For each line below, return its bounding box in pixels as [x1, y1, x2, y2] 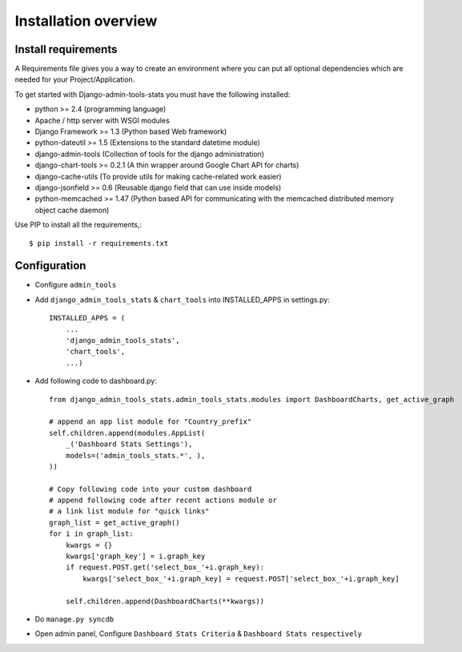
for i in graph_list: [49, 529, 134, 538]
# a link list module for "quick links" [49, 507, 210, 516]
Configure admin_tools [34, 280, 117, 290]
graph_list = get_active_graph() [49, 517, 180, 527]
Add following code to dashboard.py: [34, 376, 158, 386]
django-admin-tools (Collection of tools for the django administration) [34, 149, 264, 159]
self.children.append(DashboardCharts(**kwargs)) [65, 597, 264, 606]
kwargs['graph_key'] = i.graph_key [65, 552, 206, 561]
